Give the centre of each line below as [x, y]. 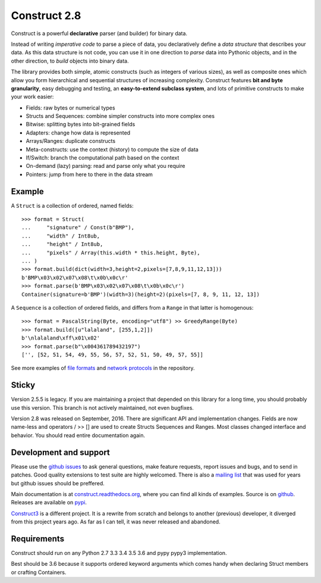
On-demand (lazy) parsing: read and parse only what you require [106, 166]
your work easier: [32, 97]
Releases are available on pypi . [49, 503]
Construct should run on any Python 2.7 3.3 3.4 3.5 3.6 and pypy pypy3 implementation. [119, 553]
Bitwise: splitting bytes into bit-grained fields [81, 124]
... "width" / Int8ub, [61, 236]
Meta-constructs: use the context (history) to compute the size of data [112, 149]
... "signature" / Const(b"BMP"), [78, 227]
